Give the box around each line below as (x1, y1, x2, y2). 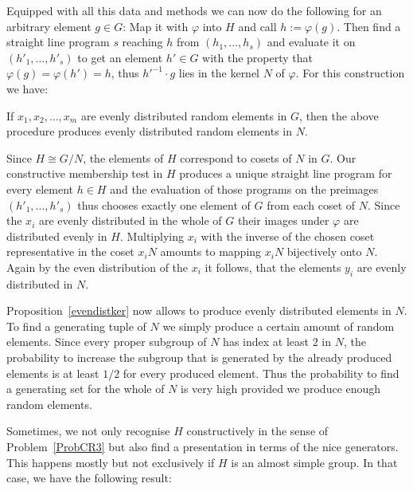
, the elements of (83, 149, 164, 166)
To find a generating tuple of (6, 317, 146, 334)
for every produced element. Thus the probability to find (123, 364, 399, 381)
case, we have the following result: (6, 469, 172, 486)
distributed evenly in (6, 227, 107, 244)
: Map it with (123, 18, 189, 34)
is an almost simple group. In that (231, 454, 398, 470)
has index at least (223, 333, 309, 350)
